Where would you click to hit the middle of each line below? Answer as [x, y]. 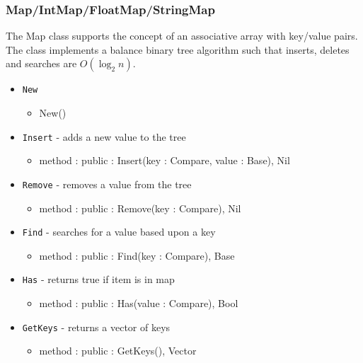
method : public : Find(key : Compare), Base [137, 255]
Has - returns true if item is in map [98, 279]
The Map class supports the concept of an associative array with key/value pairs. [182, 36]
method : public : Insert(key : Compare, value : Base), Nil [165, 160]
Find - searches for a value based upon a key [119, 232]
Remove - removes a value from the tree [107, 184]
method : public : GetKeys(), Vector [118, 351]
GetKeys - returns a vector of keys [96, 327]
